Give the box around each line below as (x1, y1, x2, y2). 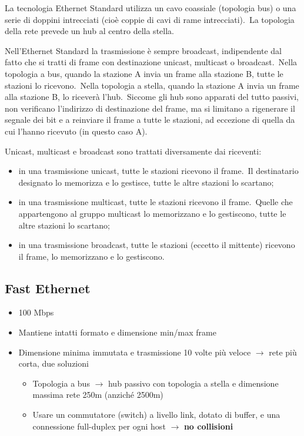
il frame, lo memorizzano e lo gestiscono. (18, 250, 165, 262)
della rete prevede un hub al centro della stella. (5, 25, 174, 37)
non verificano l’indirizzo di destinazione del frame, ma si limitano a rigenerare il (5, 102, 295, 114)
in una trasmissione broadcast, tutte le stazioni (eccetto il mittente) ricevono (18, 239, 295, 251)
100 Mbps (18, 306, 54, 318)
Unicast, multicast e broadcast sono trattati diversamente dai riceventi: (5, 145, 262, 157)
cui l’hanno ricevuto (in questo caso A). (5, 125, 148, 137)
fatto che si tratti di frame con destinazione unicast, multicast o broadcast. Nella (5, 56, 298, 68)
